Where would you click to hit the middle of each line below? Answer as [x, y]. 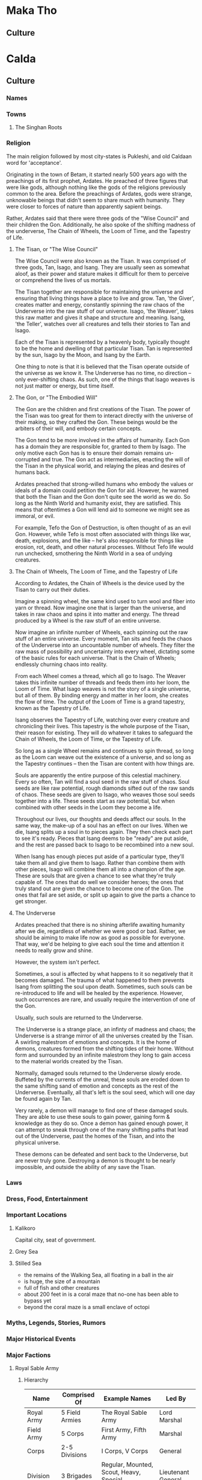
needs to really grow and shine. [54, 950]
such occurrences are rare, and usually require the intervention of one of [105, 999]
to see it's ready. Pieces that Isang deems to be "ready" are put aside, [102, 838]
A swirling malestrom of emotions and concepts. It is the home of [96, 1042]
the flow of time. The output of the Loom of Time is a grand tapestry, [100, 702]
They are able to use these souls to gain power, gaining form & [92, 1116]
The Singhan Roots [38, 127]
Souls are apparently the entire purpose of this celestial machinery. [98, 775]
